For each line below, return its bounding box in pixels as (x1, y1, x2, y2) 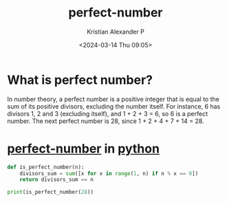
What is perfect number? (7, 72, 153, 87)
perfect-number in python (7, 141, 160, 156)
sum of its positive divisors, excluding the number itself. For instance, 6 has (7, 102, 221, 111)
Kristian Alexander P (87, 27, 144, 36)
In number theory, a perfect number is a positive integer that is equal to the (7, 95, 220, 103)
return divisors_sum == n (19, 177, 94, 183)
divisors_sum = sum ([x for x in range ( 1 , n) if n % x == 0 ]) (19, 170, 199, 177)
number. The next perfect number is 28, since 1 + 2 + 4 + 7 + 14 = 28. (7, 117, 204, 125)
